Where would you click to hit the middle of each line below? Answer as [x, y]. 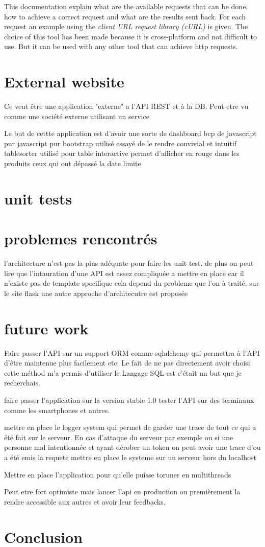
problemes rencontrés [81, 238]
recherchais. [22, 383]
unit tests [38, 198]
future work [46, 328]
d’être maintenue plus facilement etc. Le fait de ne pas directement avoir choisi [127, 363]
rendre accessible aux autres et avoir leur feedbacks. [85, 501]
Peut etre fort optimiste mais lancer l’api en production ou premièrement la [122, 492]
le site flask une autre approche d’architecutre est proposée [96, 293]
